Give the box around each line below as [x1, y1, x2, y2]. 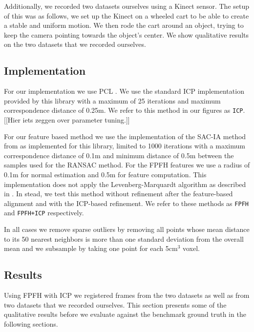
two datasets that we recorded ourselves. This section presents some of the [4, 299, 227, 310]
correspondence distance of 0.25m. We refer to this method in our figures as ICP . [4, 105, 245, 115]
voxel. [182, 243, 200, 253]
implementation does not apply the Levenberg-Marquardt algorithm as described [4, 179, 246, 189]
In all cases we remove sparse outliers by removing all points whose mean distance [4, 224, 250, 234]
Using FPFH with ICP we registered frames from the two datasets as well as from [4, 290, 250, 300]
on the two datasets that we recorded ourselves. [4, 39, 146, 49]
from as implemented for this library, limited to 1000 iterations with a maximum [4, 141, 245, 151]
